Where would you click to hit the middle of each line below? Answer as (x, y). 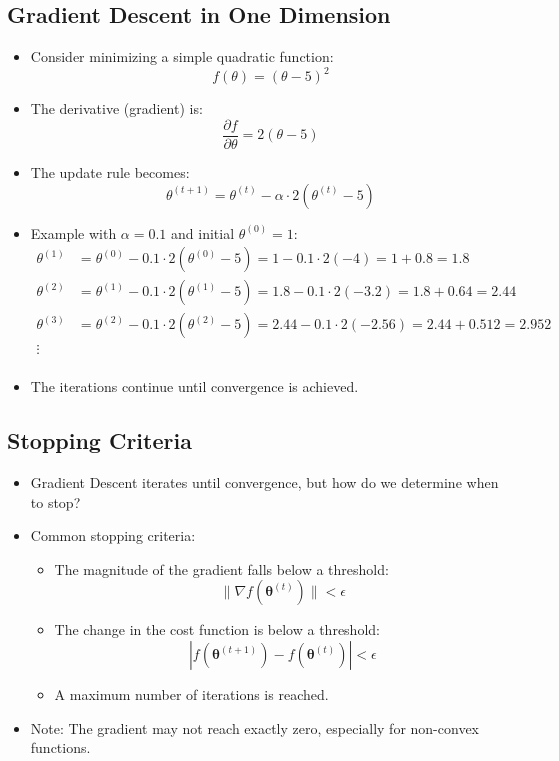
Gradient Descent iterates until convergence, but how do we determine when (264, 482)
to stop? (55, 501)
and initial (203, 232)
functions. (60, 747)
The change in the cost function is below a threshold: (217, 629)
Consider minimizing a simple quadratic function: (182, 56)
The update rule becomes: (110, 171)
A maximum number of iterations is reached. (191, 694)
